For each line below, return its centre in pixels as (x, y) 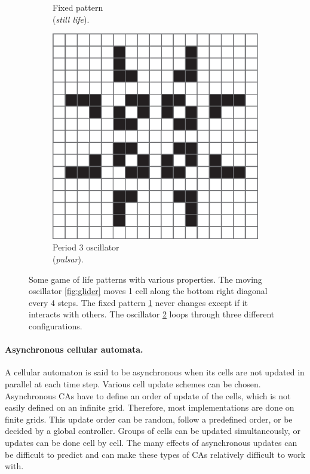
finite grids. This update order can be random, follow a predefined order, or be (149, 419)
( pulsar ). (68, 259)
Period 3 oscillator (86, 247)
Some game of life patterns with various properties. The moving (145, 279)
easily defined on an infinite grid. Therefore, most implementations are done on (150, 407)
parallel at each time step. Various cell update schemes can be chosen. (133, 383)
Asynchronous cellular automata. (74, 349)
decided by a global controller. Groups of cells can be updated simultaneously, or (153, 431)
